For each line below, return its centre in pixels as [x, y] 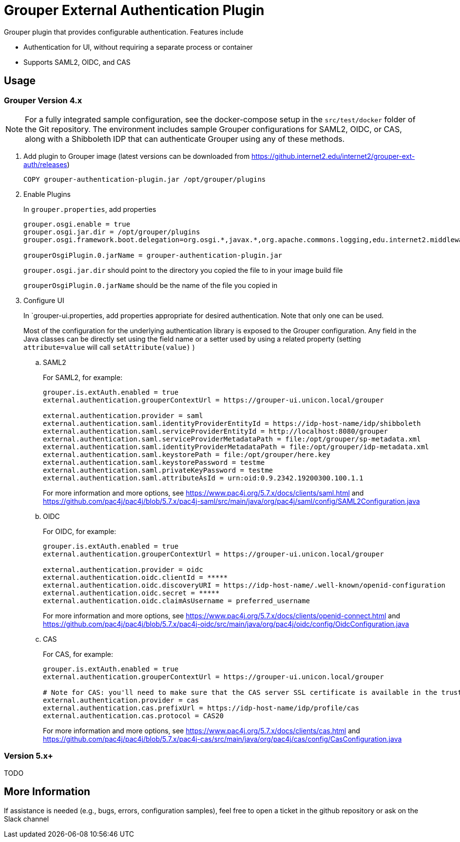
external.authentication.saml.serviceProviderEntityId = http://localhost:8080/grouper [216, 431]
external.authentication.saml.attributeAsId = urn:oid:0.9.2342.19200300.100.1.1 [203, 478]
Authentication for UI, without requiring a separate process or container [138, 47]
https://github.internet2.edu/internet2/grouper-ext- [333, 156]
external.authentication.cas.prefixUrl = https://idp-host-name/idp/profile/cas [201, 708]
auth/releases [45, 164]
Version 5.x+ [29, 756]
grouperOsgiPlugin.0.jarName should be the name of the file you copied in [151, 285]
